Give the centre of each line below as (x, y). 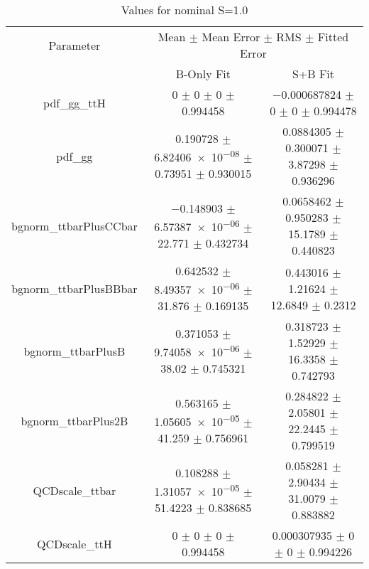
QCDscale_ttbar (75, 490)
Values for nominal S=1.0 (184, 10)
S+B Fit (313, 74)
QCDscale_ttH (75, 543)
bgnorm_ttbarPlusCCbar (75, 225)
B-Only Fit (203, 74)
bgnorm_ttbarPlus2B (75, 420)
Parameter (75, 45)
